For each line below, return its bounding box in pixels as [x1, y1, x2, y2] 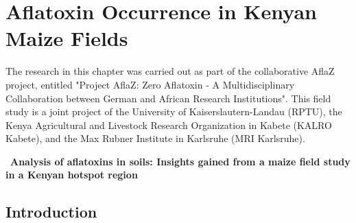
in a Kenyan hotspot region [5, 167, 138, 182]
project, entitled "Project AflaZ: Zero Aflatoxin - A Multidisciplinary [5, 77, 295, 91]
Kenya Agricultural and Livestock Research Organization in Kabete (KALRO [5, 117, 332, 132]
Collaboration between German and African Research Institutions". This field [5, 91, 331, 105]
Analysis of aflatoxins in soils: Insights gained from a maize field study [10, 154, 351, 168]
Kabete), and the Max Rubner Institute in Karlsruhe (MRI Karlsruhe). [5, 131, 305, 145]
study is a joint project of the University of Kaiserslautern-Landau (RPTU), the [5, 104, 342, 119]
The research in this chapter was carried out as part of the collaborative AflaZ [5, 64, 335, 78]
